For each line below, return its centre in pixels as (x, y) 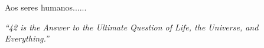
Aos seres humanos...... (46, 7)
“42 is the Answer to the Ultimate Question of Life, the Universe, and (132, 27)
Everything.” (27, 38)
